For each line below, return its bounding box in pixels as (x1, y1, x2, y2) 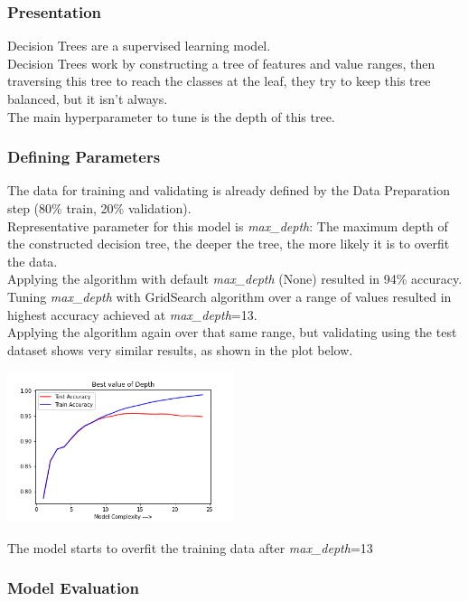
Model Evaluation (7, 577, 139, 599)
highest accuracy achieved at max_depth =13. (7, 305, 257, 324)
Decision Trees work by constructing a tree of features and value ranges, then (7, 53, 435, 72)
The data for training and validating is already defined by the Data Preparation (7, 181, 450, 200)
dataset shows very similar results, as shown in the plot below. (7, 340, 353, 359)
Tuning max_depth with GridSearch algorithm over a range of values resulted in (7, 286, 452, 305)
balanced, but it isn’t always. (7, 89, 168, 108)
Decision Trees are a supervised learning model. (7, 36, 271, 55)
